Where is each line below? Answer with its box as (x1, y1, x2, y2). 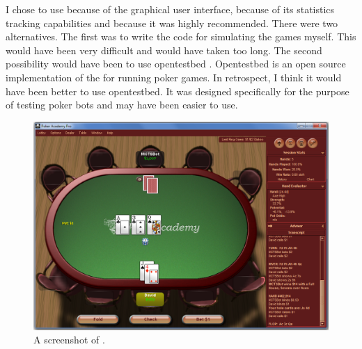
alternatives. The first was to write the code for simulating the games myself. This (6, 29, 356, 44)
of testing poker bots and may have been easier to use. (6, 97, 238, 112)
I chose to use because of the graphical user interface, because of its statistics (6, 2, 335, 16)
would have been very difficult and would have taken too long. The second (6, 42, 322, 57)
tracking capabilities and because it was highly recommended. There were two (6, 15, 338, 30)
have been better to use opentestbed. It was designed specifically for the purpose (6, 83, 349, 98)
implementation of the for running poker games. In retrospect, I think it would (6, 70, 342, 84)
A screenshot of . (33, 332, 105, 347)
